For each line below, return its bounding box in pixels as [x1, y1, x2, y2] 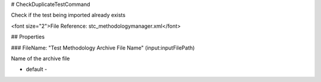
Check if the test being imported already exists [11, 12, 126, 19]
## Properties [11, 33, 45, 41]
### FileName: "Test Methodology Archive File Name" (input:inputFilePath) [11, 44, 195, 51]
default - [26, 65, 48, 73]
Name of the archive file [11, 55, 70, 62]
